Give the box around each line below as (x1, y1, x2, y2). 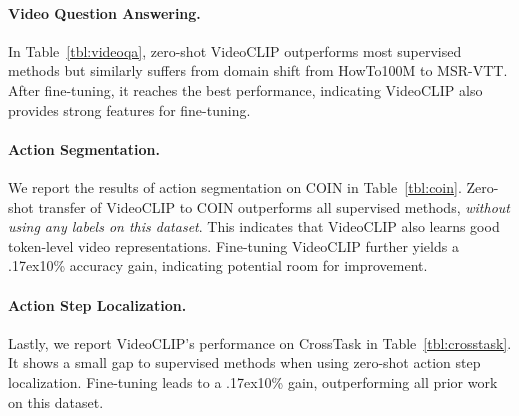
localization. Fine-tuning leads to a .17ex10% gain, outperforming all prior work (8, 371, 498, 392)
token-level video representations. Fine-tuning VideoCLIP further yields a (8, 235, 459, 256)
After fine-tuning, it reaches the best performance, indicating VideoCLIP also (8, 79, 483, 100)
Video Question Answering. (8, 2, 201, 23)
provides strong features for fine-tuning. (8, 99, 251, 120)
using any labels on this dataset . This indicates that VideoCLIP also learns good (8, 216, 500, 237)
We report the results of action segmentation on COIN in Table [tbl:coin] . (8, 176, 462, 197)
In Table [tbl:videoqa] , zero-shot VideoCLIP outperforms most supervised (8, 40, 462, 61)
